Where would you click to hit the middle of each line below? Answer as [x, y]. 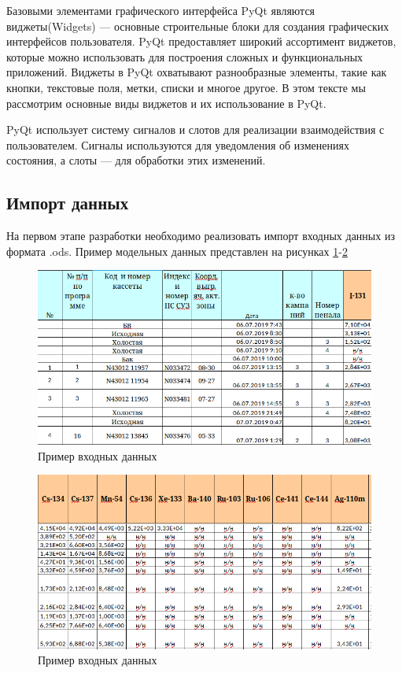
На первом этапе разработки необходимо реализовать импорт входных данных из [201, 236]
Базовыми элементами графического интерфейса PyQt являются [161, 10]
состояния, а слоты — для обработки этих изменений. [136, 160]
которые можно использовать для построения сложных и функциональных [185, 56]
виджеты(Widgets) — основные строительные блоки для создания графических [198, 26]
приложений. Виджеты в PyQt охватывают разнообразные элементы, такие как [197, 72]
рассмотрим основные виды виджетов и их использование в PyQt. [166, 103]
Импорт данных [68, 203]
